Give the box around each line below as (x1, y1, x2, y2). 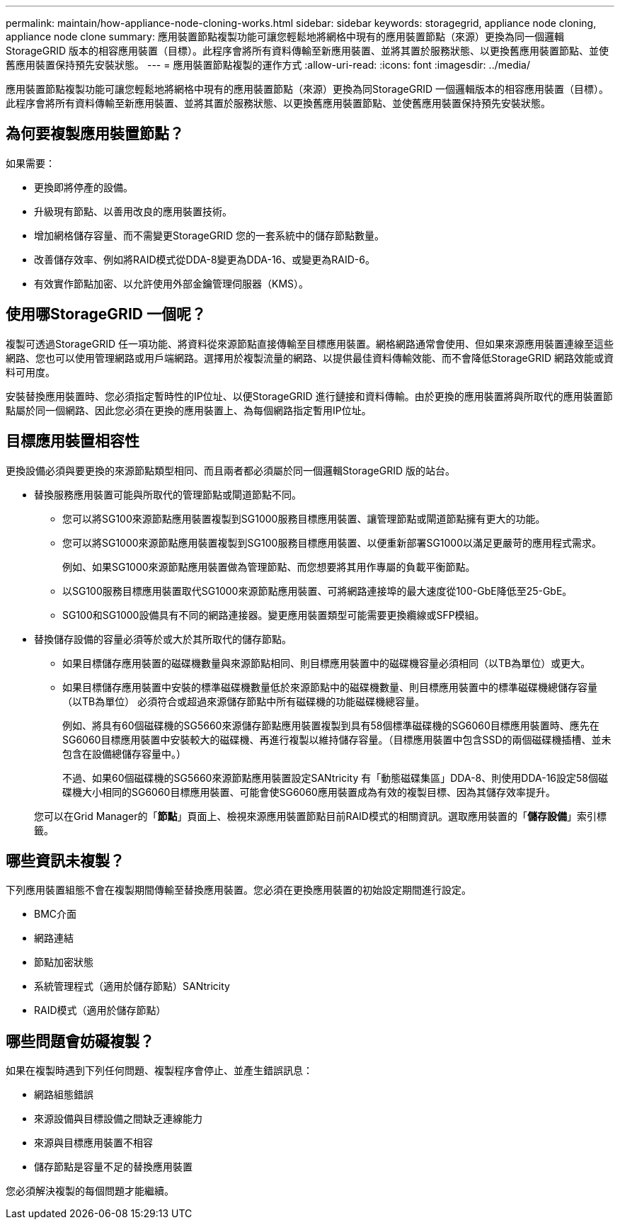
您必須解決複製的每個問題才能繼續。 (6, 1185, 174, 1197)
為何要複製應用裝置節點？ (6, 125, 184, 143)
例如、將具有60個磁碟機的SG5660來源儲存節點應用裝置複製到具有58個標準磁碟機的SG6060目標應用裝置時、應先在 (62, 719, 599, 731)
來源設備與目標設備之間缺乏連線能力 (34, 1112, 202, 1125)
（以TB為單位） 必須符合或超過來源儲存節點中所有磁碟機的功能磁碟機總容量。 (62, 695, 425, 707)
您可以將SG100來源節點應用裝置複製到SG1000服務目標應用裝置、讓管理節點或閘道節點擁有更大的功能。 (62, 512, 546, 525)
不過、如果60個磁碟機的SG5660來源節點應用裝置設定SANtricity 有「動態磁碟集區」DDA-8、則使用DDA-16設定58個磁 (62, 771, 608, 784)
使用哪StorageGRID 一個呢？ (6, 305, 206, 324)
